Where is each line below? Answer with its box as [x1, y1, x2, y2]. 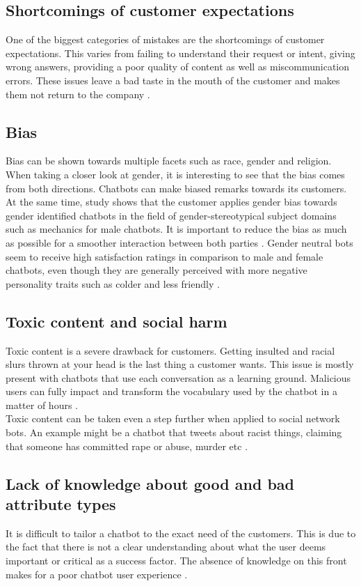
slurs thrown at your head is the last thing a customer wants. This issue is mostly [6, 357, 354, 371]
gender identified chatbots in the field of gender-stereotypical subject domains [6, 208, 337, 222]
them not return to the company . [6, 86, 150, 101]
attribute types [6, 493, 116, 515]
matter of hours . [6, 397, 79, 412]
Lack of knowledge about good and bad [6, 472, 294, 494]
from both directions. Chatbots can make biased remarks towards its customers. [6, 180, 347, 195]
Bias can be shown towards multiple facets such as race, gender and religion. [6, 153, 332, 168]
